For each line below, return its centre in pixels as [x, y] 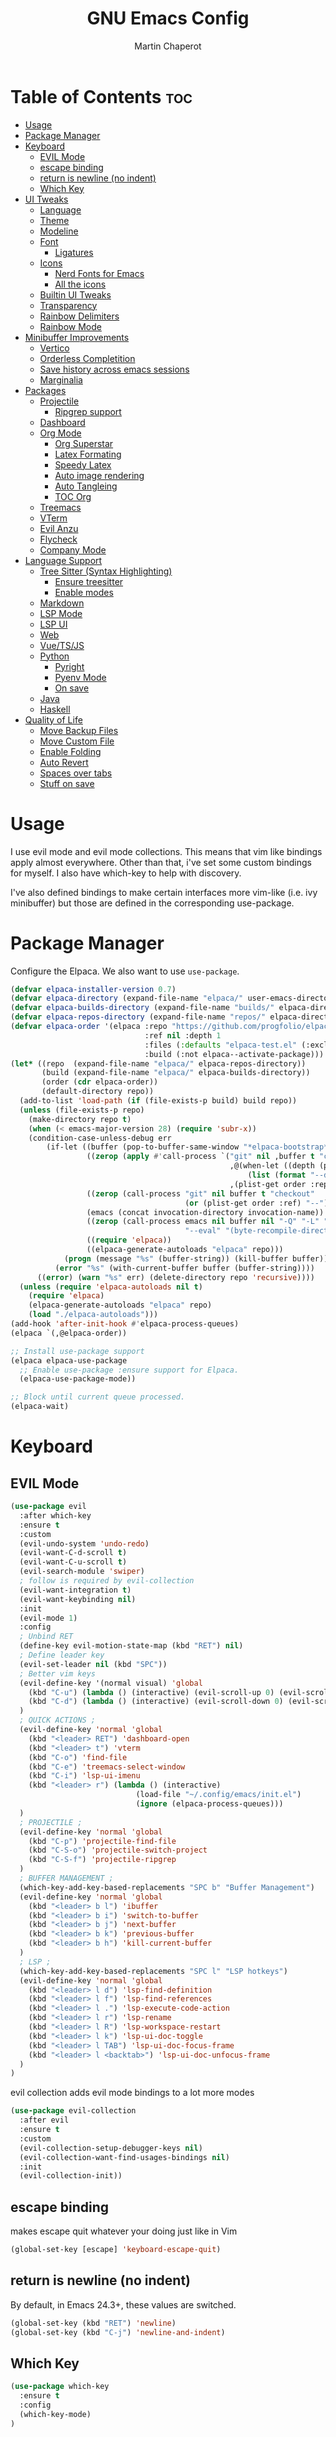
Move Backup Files [79, 730]
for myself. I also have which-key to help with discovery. [126, 873]
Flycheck [58, 539]
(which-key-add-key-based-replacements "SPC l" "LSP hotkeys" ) [153, 1971]
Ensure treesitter [89, 581]
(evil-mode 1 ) [48, 1618]
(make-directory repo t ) [80, 1119]
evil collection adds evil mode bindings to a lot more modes [132, 2093]
